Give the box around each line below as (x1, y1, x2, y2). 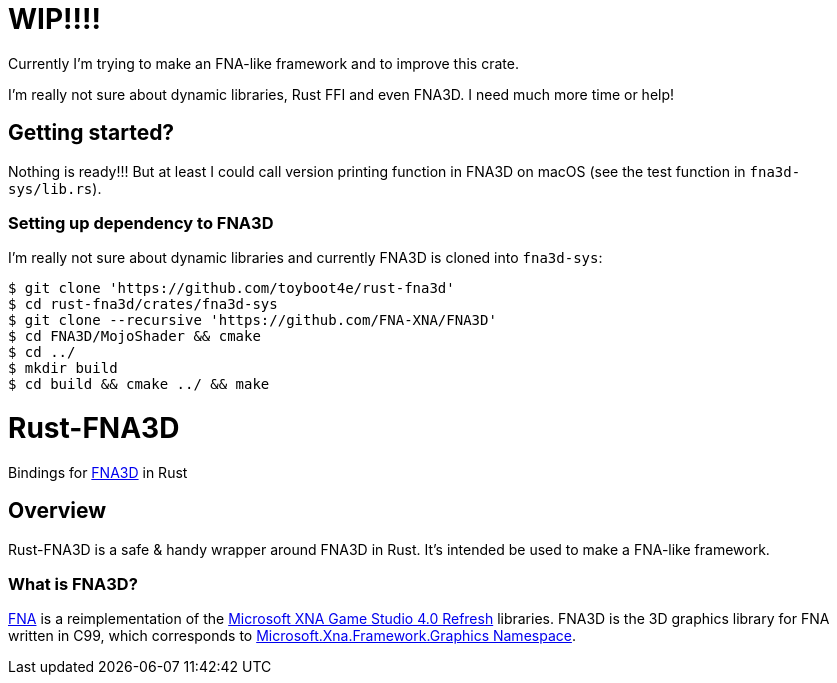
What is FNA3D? (8, 574, 138, 595)
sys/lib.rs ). (8, 179, 102, 197)
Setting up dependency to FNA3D (8, 212, 274, 233)
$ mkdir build (8, 360, 118, 377)
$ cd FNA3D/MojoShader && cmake (8, 328, 261, 345)
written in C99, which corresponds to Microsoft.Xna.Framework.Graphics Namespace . (8, 627, 576, 645)
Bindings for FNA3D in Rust (8, 463, 188, 481)
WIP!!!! (8, 2, 101, 36)
